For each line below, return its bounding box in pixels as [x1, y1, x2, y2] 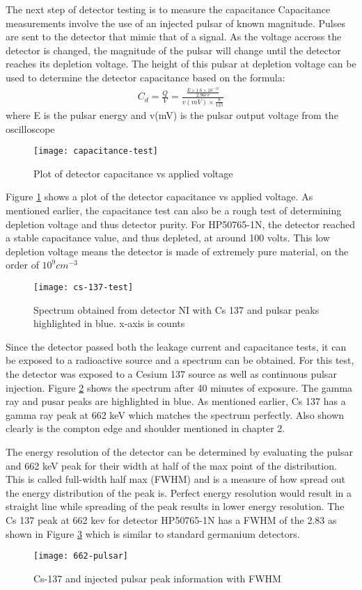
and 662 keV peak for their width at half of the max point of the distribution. [6, 458, 337, 472]
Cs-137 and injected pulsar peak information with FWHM [33, 571, 281, 585]
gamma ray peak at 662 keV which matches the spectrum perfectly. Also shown [6, 407, 345, 422]
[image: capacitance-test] [33, 146, 158, 157]
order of [6, 257, 39, 272]
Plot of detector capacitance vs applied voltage [33, 166, 233, 180]
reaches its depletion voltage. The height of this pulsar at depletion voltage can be [6, 56, 356, 71]
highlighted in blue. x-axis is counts [33, 316, 185, 330]
